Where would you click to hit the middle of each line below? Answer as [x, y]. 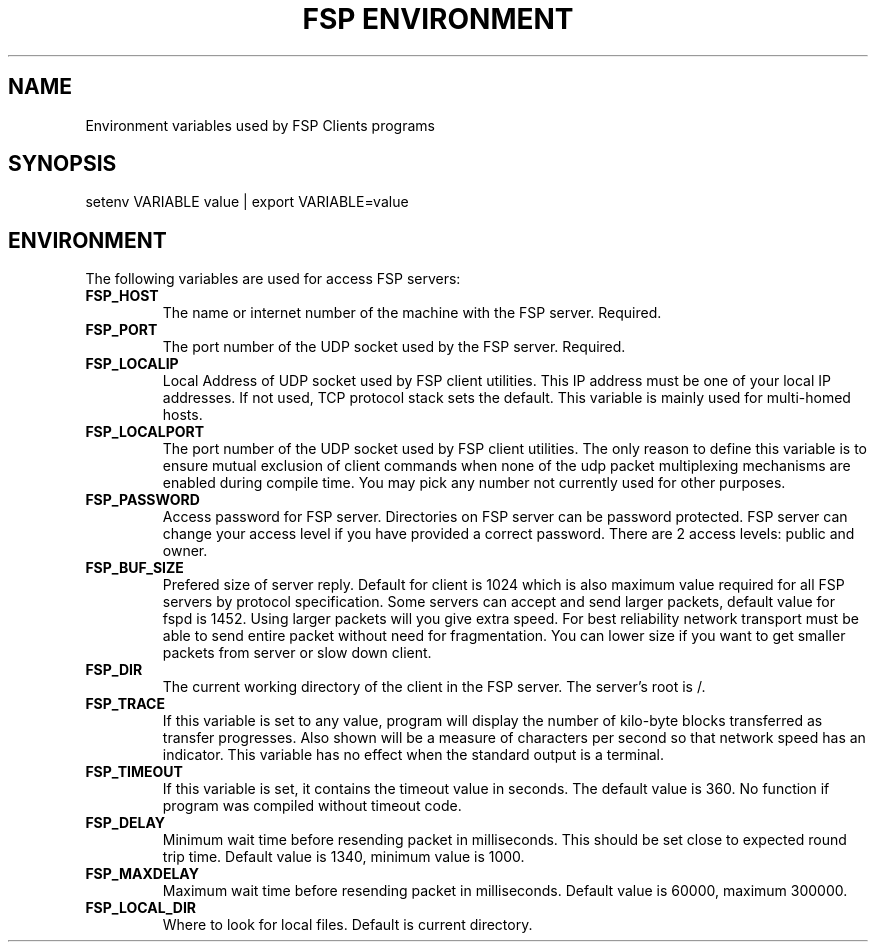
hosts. [182, 415]
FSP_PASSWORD [142, 500]
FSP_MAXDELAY [142, 874]
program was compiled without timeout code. [312, 806]
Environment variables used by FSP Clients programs [260, 125]
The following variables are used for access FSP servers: [273, 279]
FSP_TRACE [125, 704]
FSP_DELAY [125, 823]
